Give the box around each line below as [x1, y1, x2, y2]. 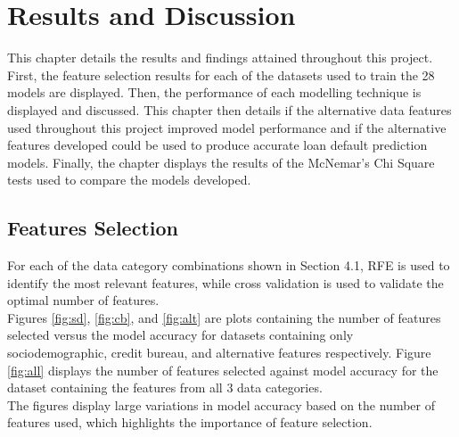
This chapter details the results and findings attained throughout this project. [7, 48, 433, 67]
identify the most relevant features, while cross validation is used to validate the [7, 273, 444, 292]
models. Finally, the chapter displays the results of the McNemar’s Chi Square [7, 153, 435, 171]
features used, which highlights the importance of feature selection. [7, 413, 373, 432]
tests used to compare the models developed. [7, 170, 251, 189]
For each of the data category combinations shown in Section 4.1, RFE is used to [7, 256, 450, 275]
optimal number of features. [7, 291, 160, 309]
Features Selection [7, 214, 178, 242]
